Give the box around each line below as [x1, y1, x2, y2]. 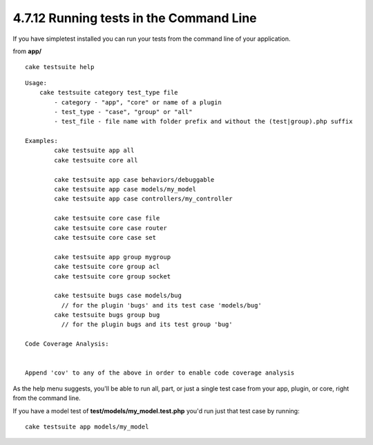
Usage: [25, 79, 48, 86]
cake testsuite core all [54, 156, 138, 164]
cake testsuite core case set [54, 234, 157, 241]
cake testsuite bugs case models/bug [54, 292, 182, 300]
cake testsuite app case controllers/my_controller [54, 195, 233, 203]
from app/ [12, 47, 42, 55]
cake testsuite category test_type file [39, 88, 179, 97]
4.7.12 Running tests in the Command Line [12, 10, 257, 26]
